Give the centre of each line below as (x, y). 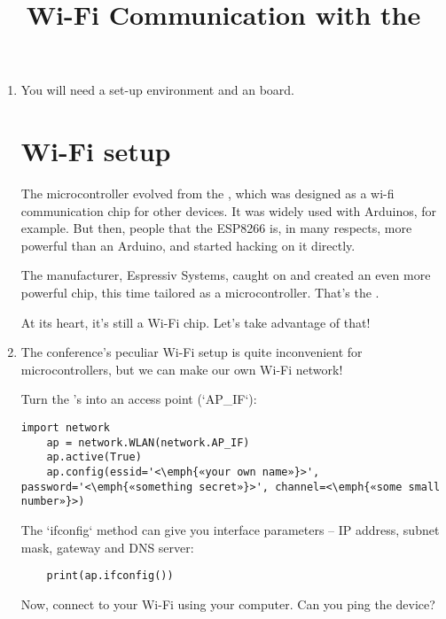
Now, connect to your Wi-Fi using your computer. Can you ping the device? (228, 604)
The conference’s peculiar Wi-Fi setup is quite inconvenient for (192, 352)
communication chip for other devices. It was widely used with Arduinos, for (229, 210)
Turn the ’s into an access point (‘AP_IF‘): (139, 399)
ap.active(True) (94, 457)
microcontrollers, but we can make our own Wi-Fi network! (182, 369)
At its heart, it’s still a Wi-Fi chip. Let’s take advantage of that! (196, 322)
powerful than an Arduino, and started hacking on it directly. (188, 245)
